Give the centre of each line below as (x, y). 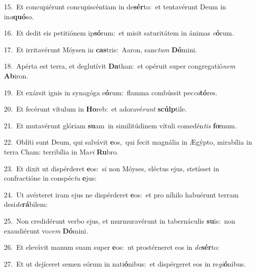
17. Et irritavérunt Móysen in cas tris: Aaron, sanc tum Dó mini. (100, 49)
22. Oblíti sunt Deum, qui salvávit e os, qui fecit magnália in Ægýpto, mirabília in (128, 142)
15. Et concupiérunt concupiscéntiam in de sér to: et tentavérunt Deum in (115, 6)
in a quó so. (19, 16)
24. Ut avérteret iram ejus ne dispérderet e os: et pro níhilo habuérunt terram (121, 194)
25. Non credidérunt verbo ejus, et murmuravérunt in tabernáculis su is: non (120, 220)
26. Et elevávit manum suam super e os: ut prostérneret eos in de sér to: (112, 247)
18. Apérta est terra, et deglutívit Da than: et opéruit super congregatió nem (120, 66)
